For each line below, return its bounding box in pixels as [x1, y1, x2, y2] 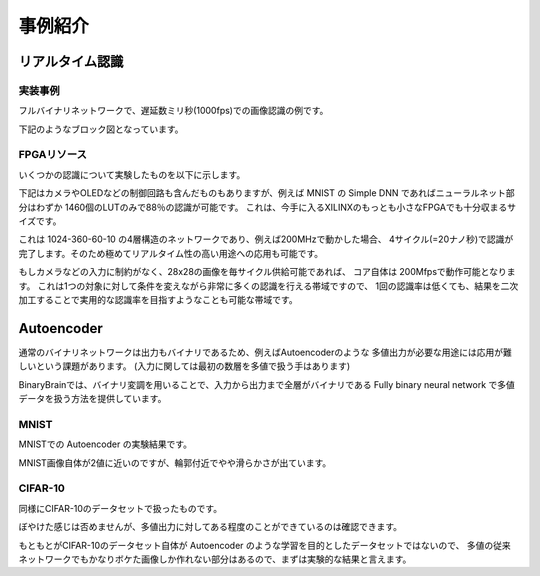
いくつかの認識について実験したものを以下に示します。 [18, 168, 246, 180]
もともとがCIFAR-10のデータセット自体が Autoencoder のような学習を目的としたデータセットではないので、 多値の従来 [18, 539, 511, 551]
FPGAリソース [18, 148, 87, 162]
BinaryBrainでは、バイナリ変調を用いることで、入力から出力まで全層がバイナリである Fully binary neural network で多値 [18, 378, 515, 390]
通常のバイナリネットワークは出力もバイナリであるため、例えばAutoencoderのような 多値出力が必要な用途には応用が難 [18, 346, 512, 358]
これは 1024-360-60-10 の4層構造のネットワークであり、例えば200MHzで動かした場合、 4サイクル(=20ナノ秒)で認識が [18, 233, 514, 245]
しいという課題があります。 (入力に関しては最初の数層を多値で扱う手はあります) [18, 360, 351, 372]
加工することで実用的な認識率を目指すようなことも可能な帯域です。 [18, 293, 299, 305]
